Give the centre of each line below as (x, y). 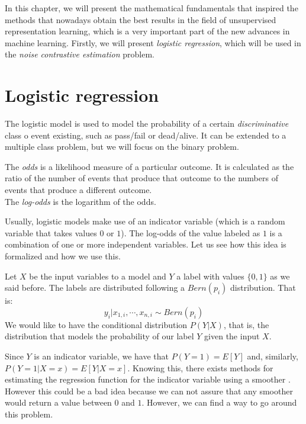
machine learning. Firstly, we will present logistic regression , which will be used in (153, 42)
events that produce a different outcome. (78, 190)
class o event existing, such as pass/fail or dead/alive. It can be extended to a (146, 135)
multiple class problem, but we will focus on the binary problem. (122, 147)
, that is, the (246, 324)
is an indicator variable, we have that (102, 356)
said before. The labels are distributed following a (95, 288)
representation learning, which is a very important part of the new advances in (147, 31)
